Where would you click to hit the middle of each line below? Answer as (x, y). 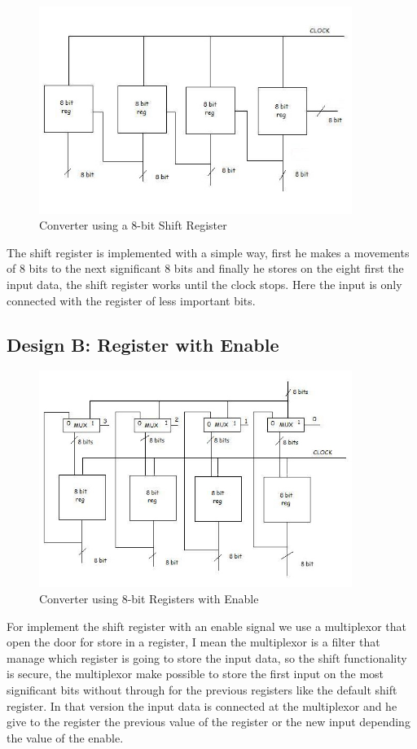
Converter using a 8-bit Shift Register (133, 225)
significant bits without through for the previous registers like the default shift (202, 690)
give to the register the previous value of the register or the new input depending (208, 722)
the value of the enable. (65, 737)
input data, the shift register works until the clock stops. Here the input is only (204, 285)
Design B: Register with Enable (143, 344)
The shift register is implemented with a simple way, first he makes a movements (208, 252)
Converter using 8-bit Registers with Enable (149, 599)
